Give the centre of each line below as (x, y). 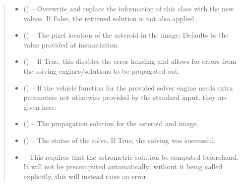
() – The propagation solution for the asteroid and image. (111, 123)
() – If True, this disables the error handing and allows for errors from (130, 61)
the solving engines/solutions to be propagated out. (102, 70)
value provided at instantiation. (71, 44)
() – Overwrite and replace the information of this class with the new (129, 8)
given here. (40, 107)
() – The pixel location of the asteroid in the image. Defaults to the (126, 35)
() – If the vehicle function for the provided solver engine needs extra (128, 87)
